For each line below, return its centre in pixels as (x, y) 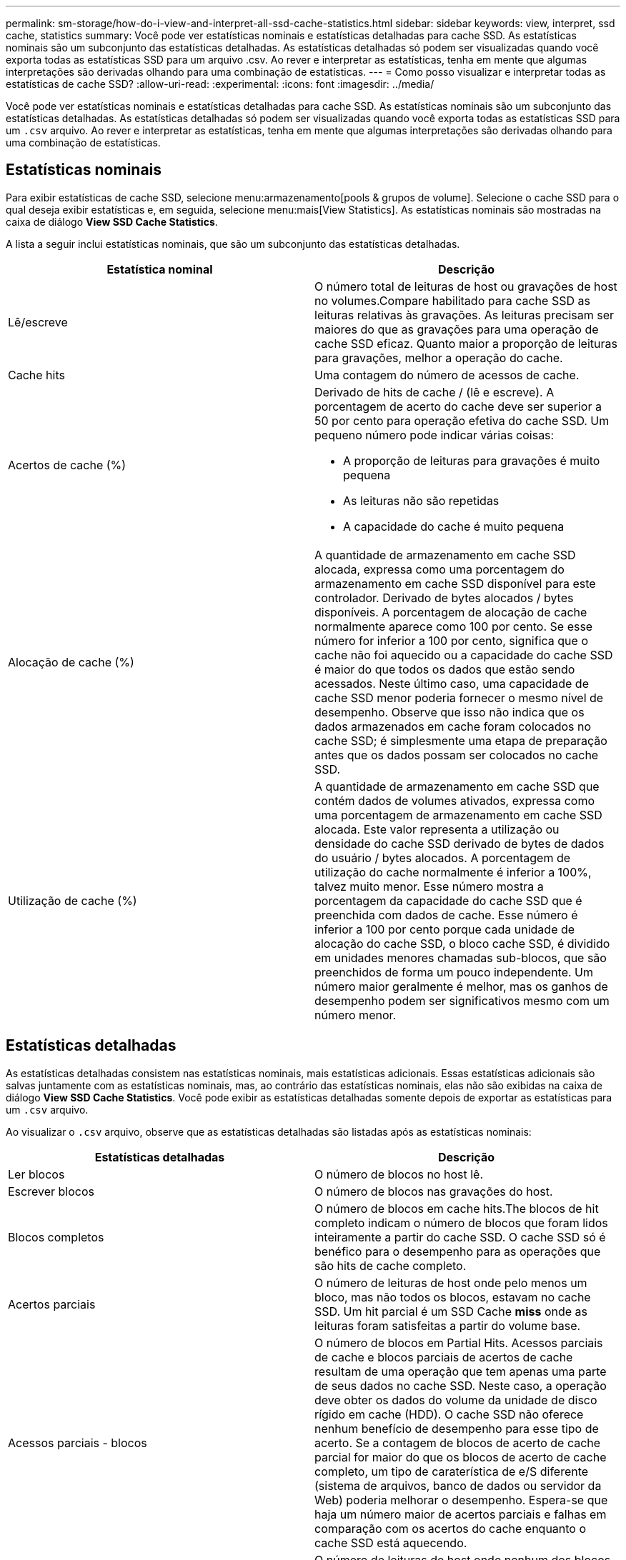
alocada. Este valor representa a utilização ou (437, 829)
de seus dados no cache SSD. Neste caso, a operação (461, 1385)
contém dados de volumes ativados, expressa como (454, 800)
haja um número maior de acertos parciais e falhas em (461, 1514)
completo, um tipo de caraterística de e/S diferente (452, 1471)
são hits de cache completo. (391, 1265)
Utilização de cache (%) (73, 900)
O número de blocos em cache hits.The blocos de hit (457, 1208)
